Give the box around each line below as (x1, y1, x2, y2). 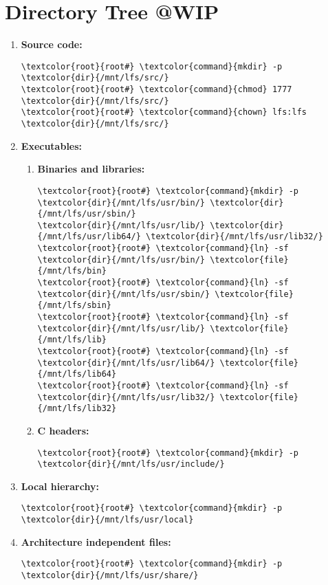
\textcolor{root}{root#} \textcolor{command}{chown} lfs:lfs (21, 107, 307, 118)
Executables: (21, 138, 83, 153)
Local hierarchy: (21, 478, 99, 493)
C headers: (37, 423, 89, 437)
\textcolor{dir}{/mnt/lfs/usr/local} (21, 515, 194, 525)
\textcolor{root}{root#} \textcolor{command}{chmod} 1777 (21, 85, 292, 95)
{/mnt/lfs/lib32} (37, 404, 117, 414)
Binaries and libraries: (37, 162, 145, 176)
